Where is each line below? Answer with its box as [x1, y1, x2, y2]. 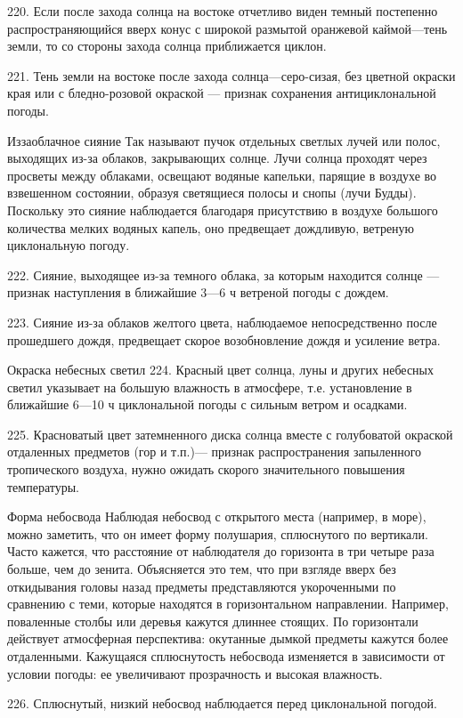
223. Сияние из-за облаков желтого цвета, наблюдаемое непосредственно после [7, 312, 437, 331]
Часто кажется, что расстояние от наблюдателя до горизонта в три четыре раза [7, 542, 435, 561]
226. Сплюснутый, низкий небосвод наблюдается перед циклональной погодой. [7, 694, 437, 713]
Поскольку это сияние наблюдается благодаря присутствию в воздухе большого [7, 200, 438, 219]
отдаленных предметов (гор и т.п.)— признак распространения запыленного [7, 442, 422, 461]
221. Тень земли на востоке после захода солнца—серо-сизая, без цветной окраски [7, 66, 456, 85]
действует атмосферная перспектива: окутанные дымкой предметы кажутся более [7, 629, 449, 648]
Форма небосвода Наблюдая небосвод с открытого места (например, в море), [7, 507, 426, 526]
